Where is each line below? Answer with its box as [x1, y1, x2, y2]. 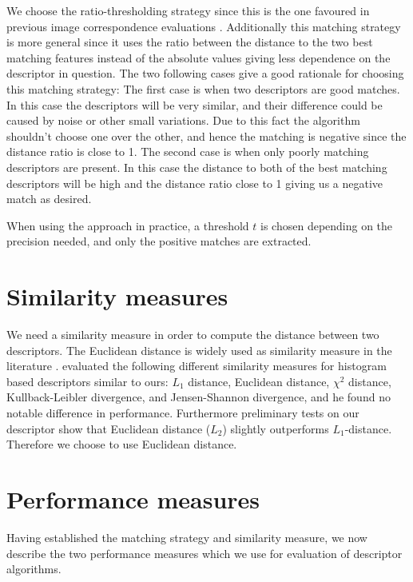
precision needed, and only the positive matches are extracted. [6, 233, 312, 249]
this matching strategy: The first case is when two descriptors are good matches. [6, 80, 400, 97]
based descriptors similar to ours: [6, 373, 169, 389]
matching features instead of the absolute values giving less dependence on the [6, 49, 391, 66]
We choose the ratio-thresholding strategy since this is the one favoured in [6, 2, 370, 18]
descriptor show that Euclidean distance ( [6, 420, 211, 436]
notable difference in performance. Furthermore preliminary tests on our [6, 405, 359, 421]
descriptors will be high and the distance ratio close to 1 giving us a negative [6, 174, 383, 191]
